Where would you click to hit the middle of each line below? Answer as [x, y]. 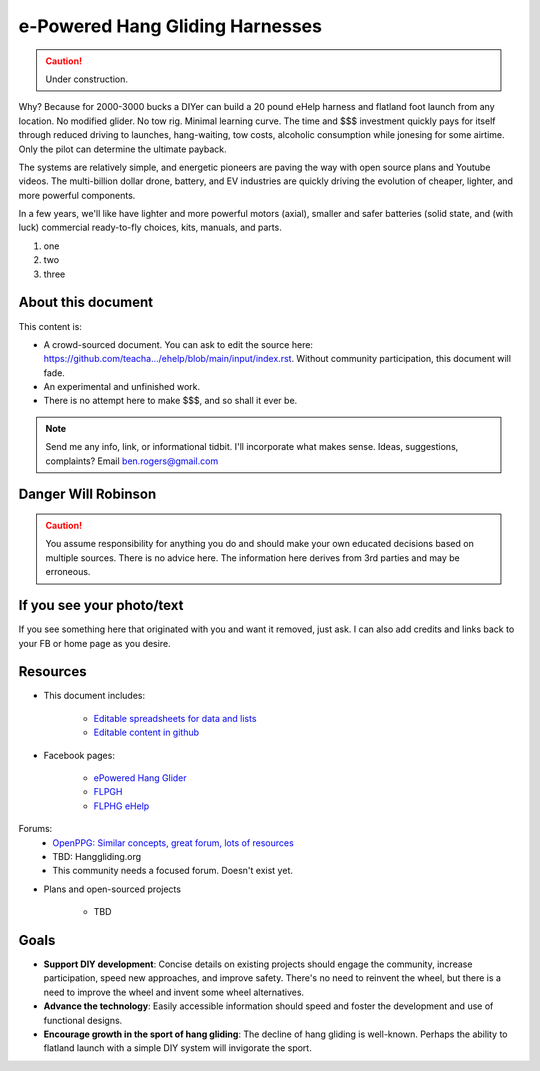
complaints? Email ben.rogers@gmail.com [132, 461]
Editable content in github [146, 732]
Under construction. [87, 79]
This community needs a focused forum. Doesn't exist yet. [173, 871]
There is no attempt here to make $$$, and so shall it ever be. [170, 401]
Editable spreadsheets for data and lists [175, 718]
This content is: [50, 326]
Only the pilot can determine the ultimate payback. [122, 149]
